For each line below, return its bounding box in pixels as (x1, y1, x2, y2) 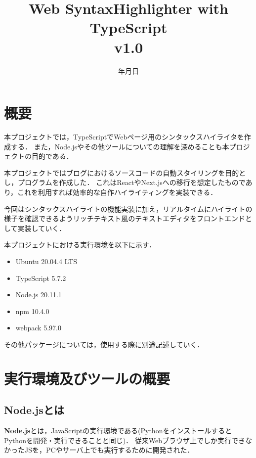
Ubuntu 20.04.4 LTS (15, 256, 78, 266)
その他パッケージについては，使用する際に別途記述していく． (4, 339, 204, 349)
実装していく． (17, 223, 66, 233)
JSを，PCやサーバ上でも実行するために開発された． (24, 445, 194, 455)
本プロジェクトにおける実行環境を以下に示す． (4, 239, 156, 250)
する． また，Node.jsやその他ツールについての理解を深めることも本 (10, 141, 229, 151)
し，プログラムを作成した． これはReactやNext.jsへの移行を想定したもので (4, 177, 246, 187)
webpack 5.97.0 (15, 322, 61, 333)
